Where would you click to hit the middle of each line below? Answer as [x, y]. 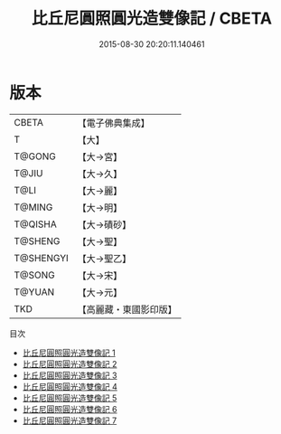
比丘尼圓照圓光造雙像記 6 [70, 409]
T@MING [33, 207]
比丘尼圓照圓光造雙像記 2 [70, 363]
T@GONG [35, 156]
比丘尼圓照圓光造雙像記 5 [70, 398]
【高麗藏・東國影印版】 [127, 309]
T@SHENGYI [42, 258]
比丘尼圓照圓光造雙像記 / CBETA [152, 19]
